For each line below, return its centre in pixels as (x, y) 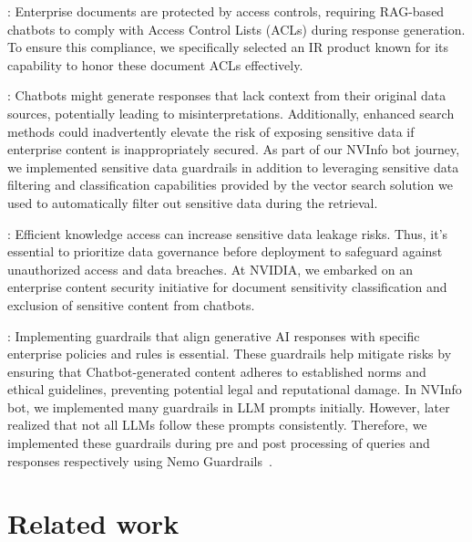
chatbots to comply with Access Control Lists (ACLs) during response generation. (236, 29)
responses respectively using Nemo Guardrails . (140, 460)
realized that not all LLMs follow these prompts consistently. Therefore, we (217, 425)
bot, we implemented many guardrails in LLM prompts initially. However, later (229, 406)
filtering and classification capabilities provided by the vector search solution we (230, 185)
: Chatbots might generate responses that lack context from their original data (227, 95)
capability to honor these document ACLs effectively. (155, 64)
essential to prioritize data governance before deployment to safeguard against (225, 251)
